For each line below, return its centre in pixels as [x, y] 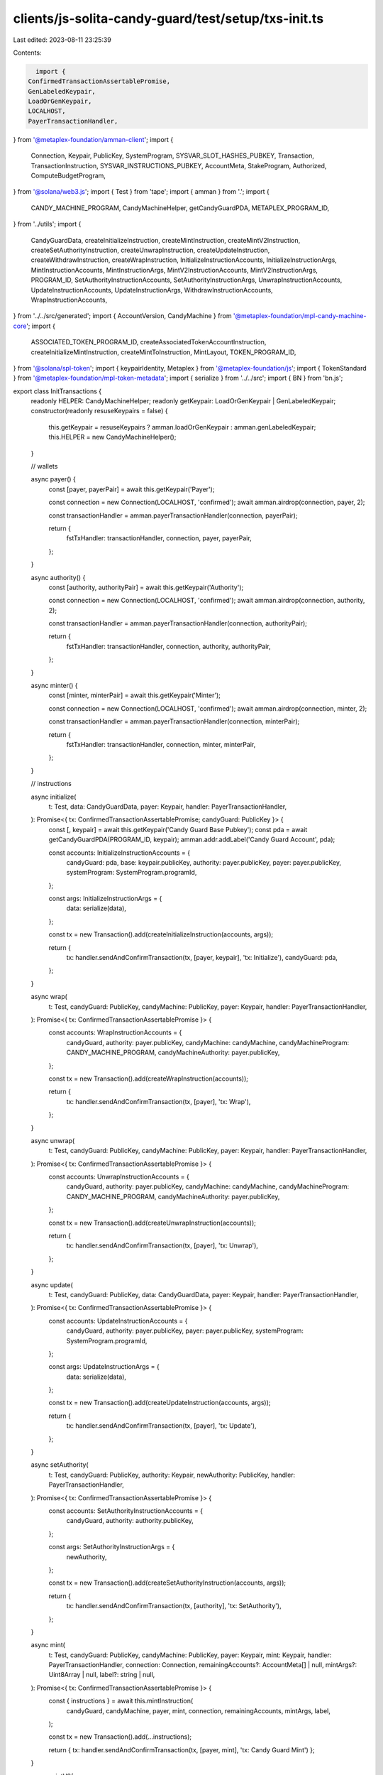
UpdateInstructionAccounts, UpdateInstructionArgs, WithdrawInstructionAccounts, [152, 290]
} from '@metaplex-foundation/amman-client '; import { [93, 139]
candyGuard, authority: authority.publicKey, [130, 1521]
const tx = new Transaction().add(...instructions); [120, 1737]
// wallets [44, 466]
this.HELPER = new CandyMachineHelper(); [112, 437]
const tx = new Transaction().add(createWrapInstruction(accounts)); [148, 1078]
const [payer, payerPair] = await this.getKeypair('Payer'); [132, 489]
